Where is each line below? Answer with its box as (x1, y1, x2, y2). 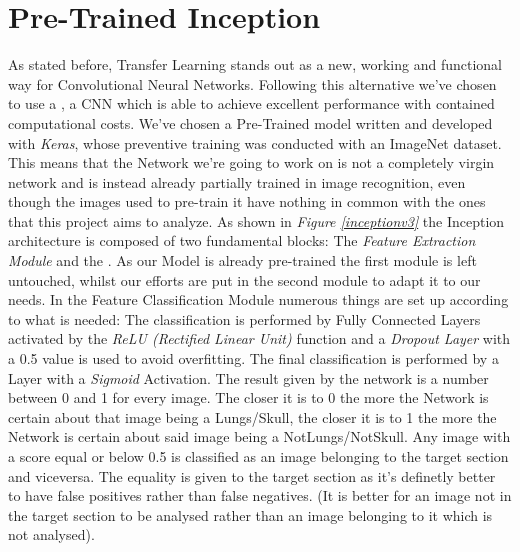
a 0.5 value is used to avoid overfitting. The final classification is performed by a (8, 348, 499, 369)
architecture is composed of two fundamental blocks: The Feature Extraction (8, 230, 476, 251)
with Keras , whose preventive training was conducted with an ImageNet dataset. (8, 132, 502, 153)
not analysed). (8, 524, 95, 545)
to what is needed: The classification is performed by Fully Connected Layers (8, 308, 481, 329)
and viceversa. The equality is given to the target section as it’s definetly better (8, 465, 496, 486)
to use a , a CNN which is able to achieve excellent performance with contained (8, 93, 495, 114)
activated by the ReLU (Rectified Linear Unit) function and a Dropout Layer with (8, 328, 511, 349)
